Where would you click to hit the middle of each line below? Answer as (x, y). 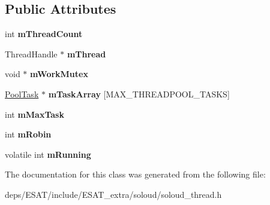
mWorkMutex (59, 74)
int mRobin (28, 134)
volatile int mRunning (48, 154)
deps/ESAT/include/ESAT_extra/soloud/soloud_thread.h (113, 194)
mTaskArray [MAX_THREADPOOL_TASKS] (139, 94)
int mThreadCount (44, 34)
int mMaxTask (34, 114)
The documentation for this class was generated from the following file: (135, 174)
